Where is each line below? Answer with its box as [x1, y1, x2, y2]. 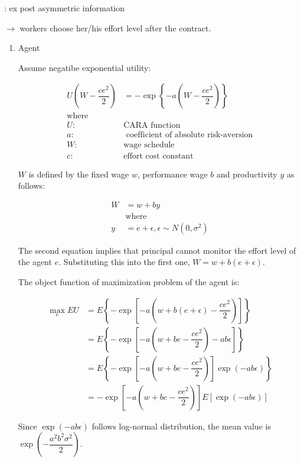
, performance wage [138, 167, 208, 180]
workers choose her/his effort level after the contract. [19, 21, 211, 34]
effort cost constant [123, 151, 194, 160]
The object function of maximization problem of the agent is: [18, 276, 240, 288]
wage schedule [123, 140, 175, 149]
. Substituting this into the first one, [58, 256, 190, 268]
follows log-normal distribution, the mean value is [91, 419, 271, 432]
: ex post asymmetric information [4, 2, 125, 14]
